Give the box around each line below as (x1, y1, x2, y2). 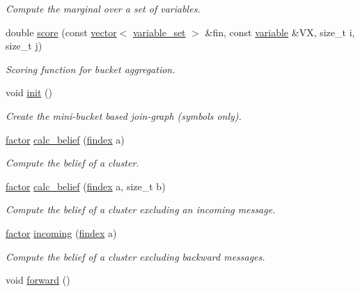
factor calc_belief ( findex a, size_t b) (6, 178, 166, 193)
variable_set (133, 24, 186, 39)
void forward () (6, 272, 70, 287)
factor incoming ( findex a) (6, 225, 117, 240)
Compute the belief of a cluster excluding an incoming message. (6, 202, 276, 217)
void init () (6, 85, 52, 100)
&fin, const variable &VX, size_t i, (205, 24, 355, 39)
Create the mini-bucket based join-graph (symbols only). (6, 108, 242, 123)
